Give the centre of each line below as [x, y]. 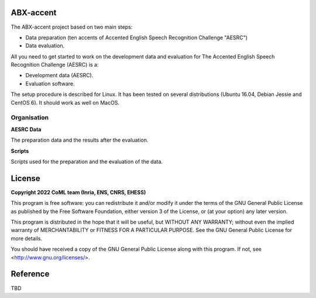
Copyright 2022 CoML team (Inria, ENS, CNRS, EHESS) [78, 192]
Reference [30, 274]
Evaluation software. [50, 83]
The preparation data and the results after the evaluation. [80, 140]
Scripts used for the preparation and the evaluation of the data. [87, 162]
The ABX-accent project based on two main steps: [72, 27]
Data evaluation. [45, 46]
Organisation [30, 118]
